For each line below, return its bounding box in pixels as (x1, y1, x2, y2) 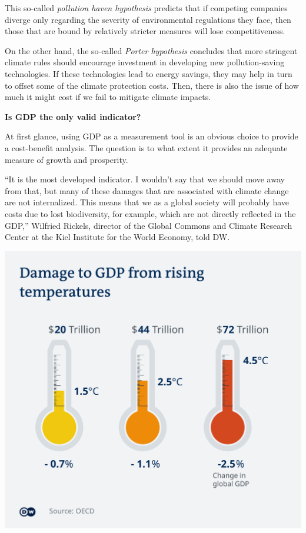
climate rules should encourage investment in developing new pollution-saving (5, 56, 285, 68)
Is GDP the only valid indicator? (5, 110, 141, 122)
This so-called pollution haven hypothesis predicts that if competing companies (5, 2, 288, 14)
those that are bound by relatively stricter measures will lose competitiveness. (5, 25, 285, 37)
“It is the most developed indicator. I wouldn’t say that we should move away (5, 173, 285, 185)
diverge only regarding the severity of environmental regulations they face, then (5, 13, 291, 25)
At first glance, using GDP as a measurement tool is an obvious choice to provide (5, 130, 298, 142)
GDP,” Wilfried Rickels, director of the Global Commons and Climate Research (5, 219, 292, 231)
